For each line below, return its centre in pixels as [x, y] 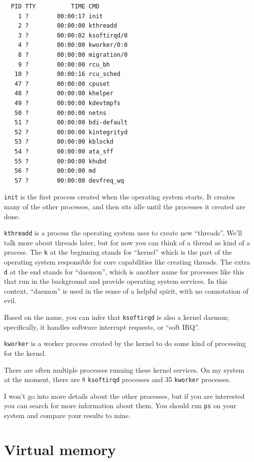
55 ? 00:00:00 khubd [60, 161]
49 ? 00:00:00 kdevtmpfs [68, 103]
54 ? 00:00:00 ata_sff [64, 151]
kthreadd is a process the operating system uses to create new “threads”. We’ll [123, 233]
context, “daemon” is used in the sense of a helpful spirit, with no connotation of [126, 290]
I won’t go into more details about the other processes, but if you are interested [124, 396]
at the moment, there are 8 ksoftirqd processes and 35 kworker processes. [118, 379]
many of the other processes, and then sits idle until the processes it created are [125, 206]
